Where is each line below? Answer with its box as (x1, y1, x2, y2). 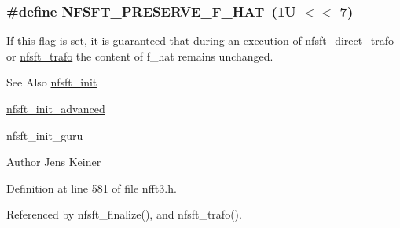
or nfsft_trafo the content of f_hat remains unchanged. (6, 47, 273, 64)
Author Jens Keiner (6, 153, 101, 170)
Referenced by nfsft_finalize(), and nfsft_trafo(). (6, 206, 242, 222)
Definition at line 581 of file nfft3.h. (6, 179, 177, 196)
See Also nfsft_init (6, 74, 97, 90)
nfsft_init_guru (6, 127, 83, 143)
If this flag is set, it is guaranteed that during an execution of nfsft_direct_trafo (6, 32, 394, 49)
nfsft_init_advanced (6, 101, 105, 116)
